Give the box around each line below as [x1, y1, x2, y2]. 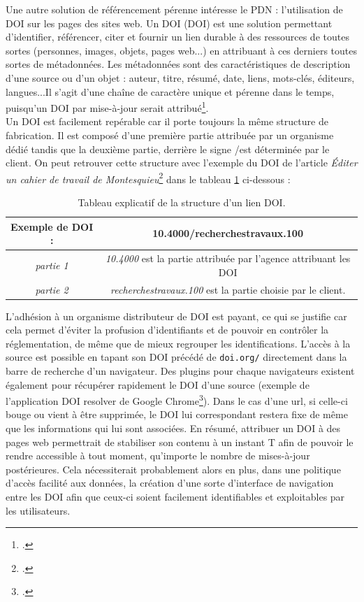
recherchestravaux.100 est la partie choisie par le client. [110, 282, 346, 296]
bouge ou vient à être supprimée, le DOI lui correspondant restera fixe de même [6, 407, 348, 422]
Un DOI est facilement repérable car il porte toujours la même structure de [6, 114, 328, 129]
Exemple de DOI [10, 219, 94, 234]
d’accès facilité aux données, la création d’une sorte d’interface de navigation [6, 475, 334, 490]
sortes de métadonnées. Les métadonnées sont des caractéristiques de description [6, 57, 351, 71]
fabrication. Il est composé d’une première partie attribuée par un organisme [6, 128, 334, 142]
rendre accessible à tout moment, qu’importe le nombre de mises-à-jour [6, 448, 310, 463]
